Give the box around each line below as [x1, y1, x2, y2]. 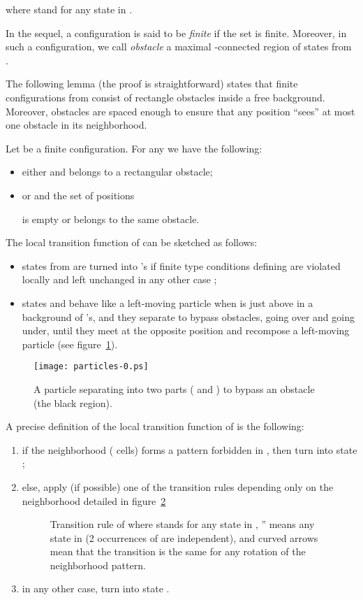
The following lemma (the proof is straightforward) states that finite [6, 76, 298, 91]
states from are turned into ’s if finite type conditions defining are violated [22, 258, 341, 273]
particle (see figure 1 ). [22, 336, 118, 351]
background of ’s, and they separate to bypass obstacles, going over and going [22, 309, 355, 324]
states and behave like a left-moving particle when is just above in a [22, 295, 313, 310]
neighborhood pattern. [50, 557, 146, 572]
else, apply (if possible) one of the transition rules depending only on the [22, 479, 334, 494]
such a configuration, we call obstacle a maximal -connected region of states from [6, 39, 352, 54]
